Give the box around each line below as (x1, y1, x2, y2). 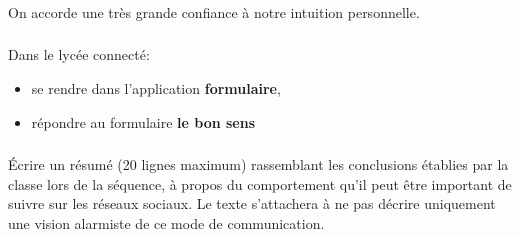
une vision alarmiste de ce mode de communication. (8, 212, 325, 233)
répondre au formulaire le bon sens (31, 111, 256, 132)
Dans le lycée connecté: (8, 44, 150, 65)
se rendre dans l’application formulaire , (31, 78, 281, 99)
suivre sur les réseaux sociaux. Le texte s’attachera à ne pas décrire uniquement (8, 193, 496, 214)
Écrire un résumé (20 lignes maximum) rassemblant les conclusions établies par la (8, 154, 509, 175)
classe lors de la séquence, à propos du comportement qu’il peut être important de (8, 173, 512, 194)
